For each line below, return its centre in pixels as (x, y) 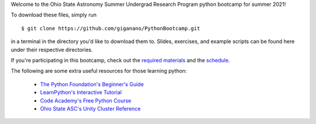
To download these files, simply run (54, 15)
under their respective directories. (52, 49)
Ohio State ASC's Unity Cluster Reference (90, 108)
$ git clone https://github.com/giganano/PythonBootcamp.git (111, 28)
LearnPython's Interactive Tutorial (81, 93)
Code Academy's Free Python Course (86, 100)
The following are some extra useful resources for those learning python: (99, 71)
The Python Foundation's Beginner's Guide (92, 84)
